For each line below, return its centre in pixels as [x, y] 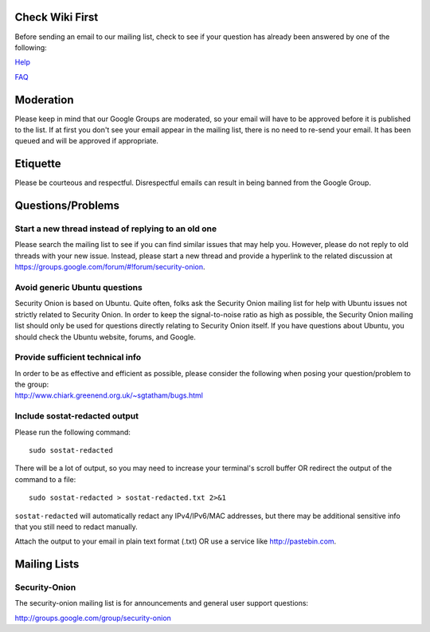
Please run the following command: [73, 432]
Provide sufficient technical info [78, 357]
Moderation [44, 100]
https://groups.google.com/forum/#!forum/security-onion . [110, 267]
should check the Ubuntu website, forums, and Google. [106, 337]
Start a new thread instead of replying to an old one [116, 229]
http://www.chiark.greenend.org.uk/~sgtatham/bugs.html [109, 395]
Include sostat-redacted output [77, 416]
